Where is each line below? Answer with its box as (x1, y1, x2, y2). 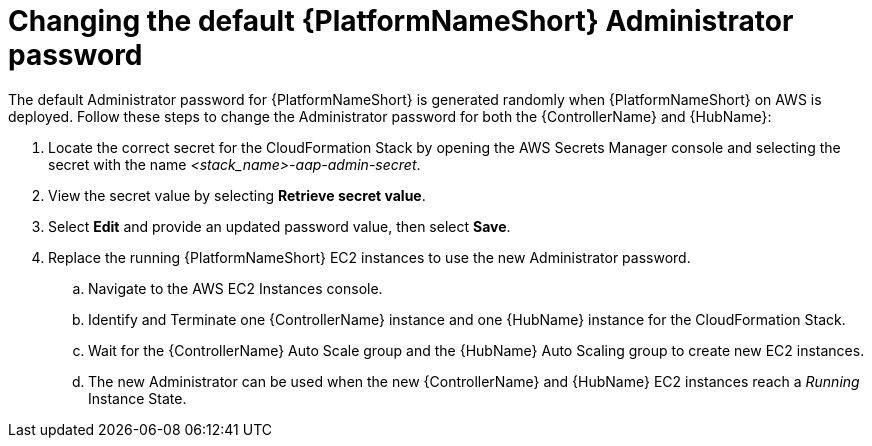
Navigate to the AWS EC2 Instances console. (88, 279, 383, 297)
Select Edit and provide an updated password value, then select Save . (48, 217, 511, 235)
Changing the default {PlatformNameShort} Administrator (8, 4, 794, 38)
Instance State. (88, 389, 187, 407)
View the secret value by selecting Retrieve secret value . (48, 186, 426, 204)
